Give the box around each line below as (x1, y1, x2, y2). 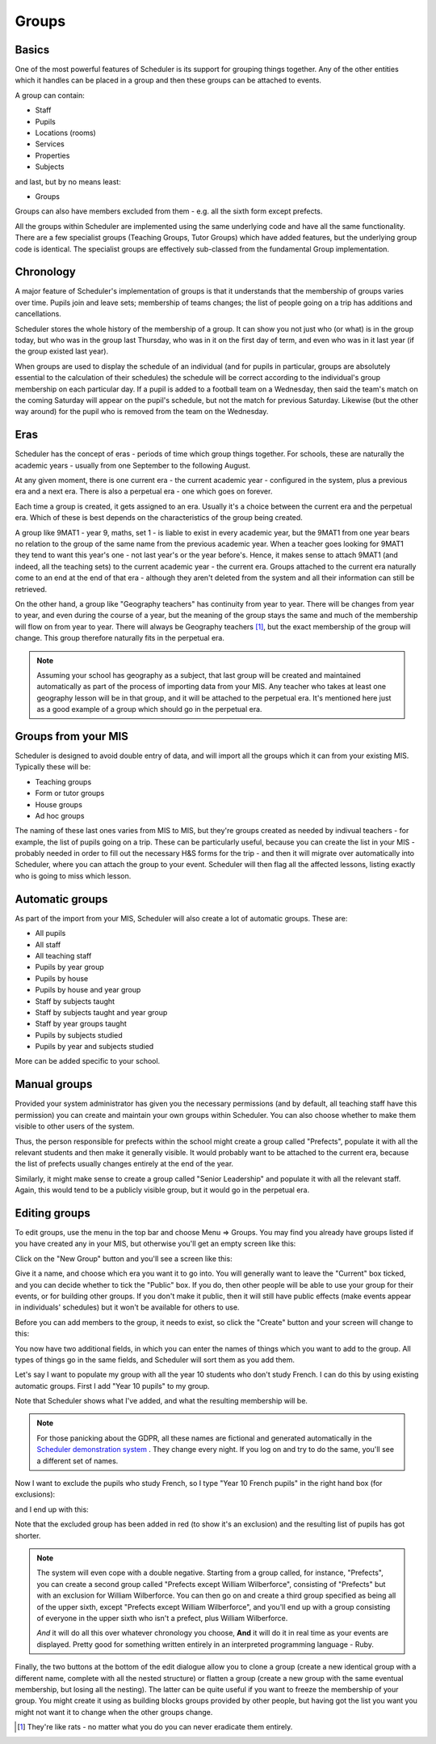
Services (35, 139, 65, 149)
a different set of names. (36, 1456, 119, 1466)
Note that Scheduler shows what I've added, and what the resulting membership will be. (15, 1396, 308, 1406)
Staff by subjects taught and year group (35, 1007, 168, 1017)
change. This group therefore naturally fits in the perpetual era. (15, 633, 225, 643)
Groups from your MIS (15, 729, 129, 743)
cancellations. (15, 309, 62, 319)
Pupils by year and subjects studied (35, 1042, 154, 1052)
